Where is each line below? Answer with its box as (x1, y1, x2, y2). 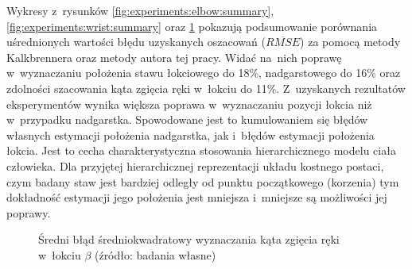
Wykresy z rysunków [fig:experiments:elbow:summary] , (6, 2, 274, 18)
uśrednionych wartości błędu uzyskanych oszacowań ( (6, 33, 266, 50)
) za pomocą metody (300, 33, 401, 50)
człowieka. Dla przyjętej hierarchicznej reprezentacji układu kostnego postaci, (6, 157, 384, 174)
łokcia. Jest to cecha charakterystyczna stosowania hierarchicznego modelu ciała (6, 142, 396, 159)
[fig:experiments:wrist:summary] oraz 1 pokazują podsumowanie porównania (6, 17, 378, 34)
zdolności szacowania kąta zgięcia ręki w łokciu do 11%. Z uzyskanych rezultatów (6, 79, 406, 96)
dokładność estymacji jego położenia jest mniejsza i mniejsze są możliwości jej (6, 189, 387, 206)
